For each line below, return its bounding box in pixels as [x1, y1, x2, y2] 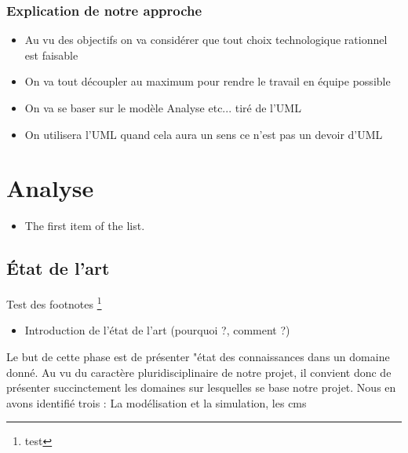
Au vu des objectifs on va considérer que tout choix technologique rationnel [24, 31, 388, 48]
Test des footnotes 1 [6, 294, 102, 312]
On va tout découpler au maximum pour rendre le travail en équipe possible [24, 73, 391, 90]
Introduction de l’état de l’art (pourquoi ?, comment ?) [24, 322, 290, 338]
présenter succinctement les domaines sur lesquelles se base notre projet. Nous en [6, 379, 396, 396]
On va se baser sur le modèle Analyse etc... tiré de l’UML [24, 100, 301, 115]
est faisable [24, 46, 78, 63]
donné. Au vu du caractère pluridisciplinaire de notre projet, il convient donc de [6, 363, 392, 380]
